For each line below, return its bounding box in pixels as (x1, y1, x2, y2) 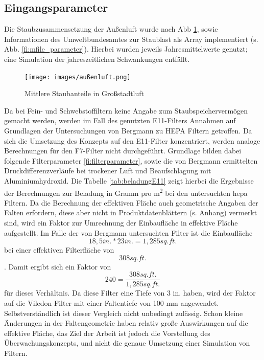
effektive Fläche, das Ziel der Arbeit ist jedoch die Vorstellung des (4, 327, 210, 338)
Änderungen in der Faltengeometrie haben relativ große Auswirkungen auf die (4, 318, 248, 328)
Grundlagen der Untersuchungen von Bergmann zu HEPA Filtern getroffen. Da (4, 125, 252, 136)
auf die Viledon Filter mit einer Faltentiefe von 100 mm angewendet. (4, 298, 219, 308)
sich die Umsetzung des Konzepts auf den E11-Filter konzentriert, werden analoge (4, 135, 260, 146)
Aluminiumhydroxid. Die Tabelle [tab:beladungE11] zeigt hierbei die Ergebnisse (4, 175, 254, 186)
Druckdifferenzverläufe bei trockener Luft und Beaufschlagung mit (4, 165, 211, 176)
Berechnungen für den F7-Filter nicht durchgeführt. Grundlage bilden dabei (4, 145, 242, 156)
